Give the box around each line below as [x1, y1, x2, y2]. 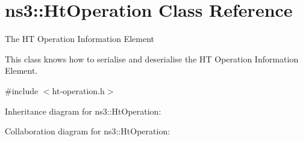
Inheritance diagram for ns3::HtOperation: [5, 104, 161, 117]
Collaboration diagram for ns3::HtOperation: [5, 125, 170, 137]
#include [5, 84, 39, 97]
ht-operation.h [52, 84, 105, 97]
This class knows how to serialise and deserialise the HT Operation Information [5, 52, 299, 65]
